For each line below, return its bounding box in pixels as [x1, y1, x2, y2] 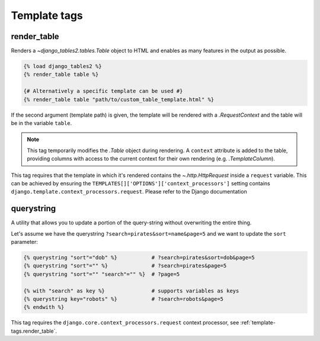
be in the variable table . [11, 119, 72, 127]
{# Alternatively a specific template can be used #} [23, 88, 183, 95]
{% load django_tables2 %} [23, 63, 102, 70]
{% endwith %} [23, 304, 65, 311]
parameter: [11, 239, 39, 246]
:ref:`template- [240, 319, 276, 326]
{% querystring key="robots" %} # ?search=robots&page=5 [23, 295, 224, 302]
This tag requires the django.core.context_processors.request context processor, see [11, 319, 239, 326]
